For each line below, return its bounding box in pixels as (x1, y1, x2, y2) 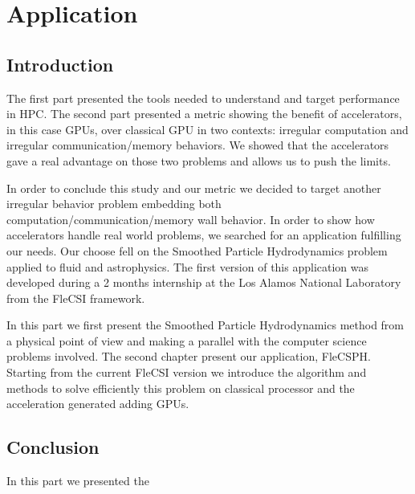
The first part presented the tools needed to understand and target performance (6, 89, 400, 106)
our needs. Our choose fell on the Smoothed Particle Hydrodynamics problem (6, 242, 388, 259)
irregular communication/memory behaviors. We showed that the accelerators (6, 137, 389, 153)
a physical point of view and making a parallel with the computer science (6, 332, 367, 349)
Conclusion (6, 435, 100, 459)
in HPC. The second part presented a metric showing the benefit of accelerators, (6, 105, 402, 122)
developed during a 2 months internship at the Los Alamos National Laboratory (6, 274, 401, 291)
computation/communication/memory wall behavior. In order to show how (6, 210, 375, 227)
